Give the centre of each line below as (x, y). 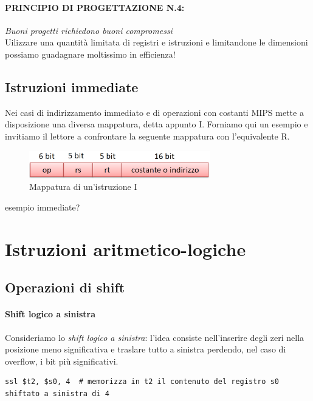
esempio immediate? (43, 207)
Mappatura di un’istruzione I (83, 187)
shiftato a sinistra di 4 (57, 393)
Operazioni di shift (65, 287)
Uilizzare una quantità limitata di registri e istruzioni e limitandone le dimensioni (156, 42)
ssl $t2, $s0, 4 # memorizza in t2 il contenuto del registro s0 (142, 382)
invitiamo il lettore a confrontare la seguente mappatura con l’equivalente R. (147, 136)
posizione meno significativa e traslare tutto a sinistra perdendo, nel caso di (146, 349)
